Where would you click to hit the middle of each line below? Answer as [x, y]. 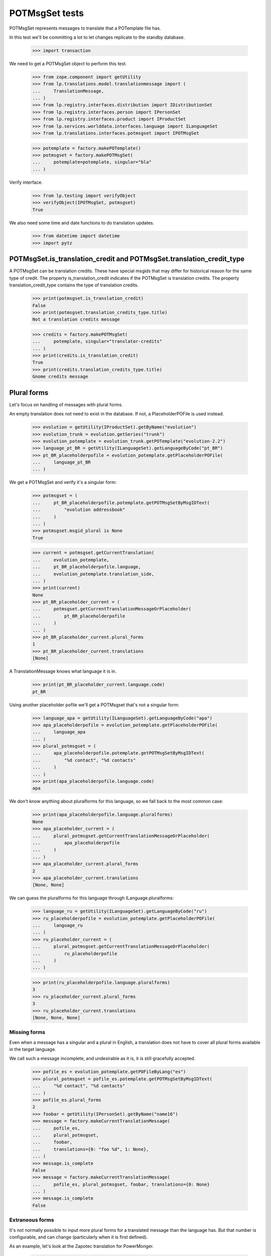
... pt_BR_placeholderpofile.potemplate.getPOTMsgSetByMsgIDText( [121, 503]
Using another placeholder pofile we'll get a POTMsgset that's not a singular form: [94, 705]
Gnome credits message [60, 377]
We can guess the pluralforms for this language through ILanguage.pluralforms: [92, 898]
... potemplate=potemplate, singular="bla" [92, 162]
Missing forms [27, 1032]
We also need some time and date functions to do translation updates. [82, 223]
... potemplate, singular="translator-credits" [97, 341]
